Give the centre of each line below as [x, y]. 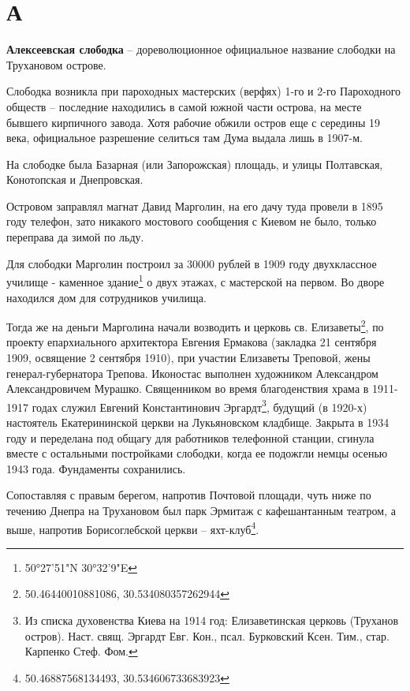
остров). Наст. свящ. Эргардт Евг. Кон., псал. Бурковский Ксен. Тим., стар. [207, 635]
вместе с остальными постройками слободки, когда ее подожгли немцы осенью [197, 453]
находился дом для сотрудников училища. [106, 297]
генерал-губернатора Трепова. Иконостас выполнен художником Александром [192, 373]
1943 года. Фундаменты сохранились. [96, 468]
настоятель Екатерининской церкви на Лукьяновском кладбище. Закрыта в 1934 [198, 422]
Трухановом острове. [56, 64]
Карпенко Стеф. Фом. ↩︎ [81, 651]
